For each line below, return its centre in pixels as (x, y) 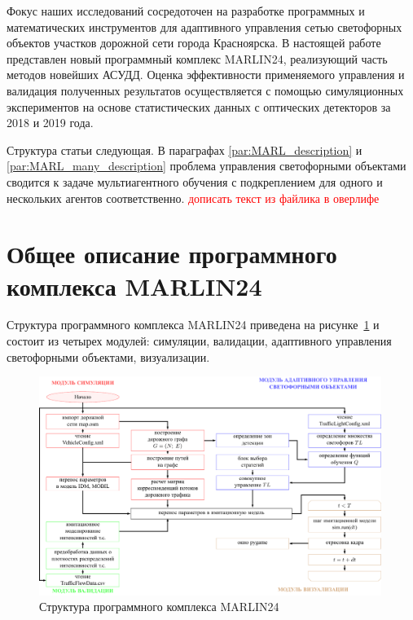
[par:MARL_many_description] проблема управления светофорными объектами (206, 166)
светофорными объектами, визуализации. (108, 356)
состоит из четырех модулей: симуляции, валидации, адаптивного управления (199, 341)
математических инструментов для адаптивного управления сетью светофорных (204, 26)
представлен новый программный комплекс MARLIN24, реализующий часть (197, 58)
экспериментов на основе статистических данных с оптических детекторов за (199, 106)
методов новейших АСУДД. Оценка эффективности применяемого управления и (206, 75)
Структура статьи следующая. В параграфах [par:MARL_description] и (185, 150)
